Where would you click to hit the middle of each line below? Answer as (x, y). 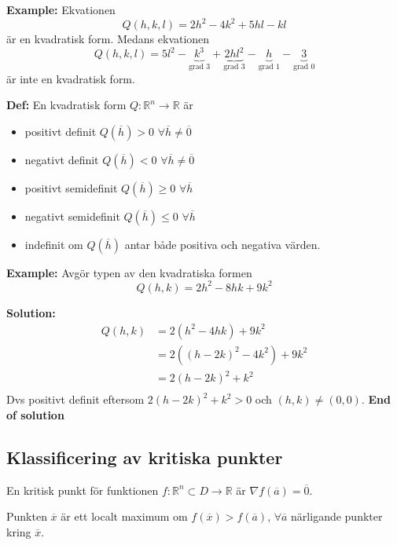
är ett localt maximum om (124, 516)
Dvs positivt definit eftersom (75, 399)
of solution (35, 414)
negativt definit (62, 159)
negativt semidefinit (72, 216)
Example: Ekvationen (61, 9)
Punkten (27, 516)
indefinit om (54, 244)
